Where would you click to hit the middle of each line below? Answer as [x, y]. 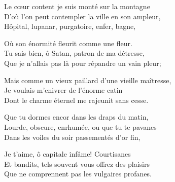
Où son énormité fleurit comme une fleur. [68, 43]
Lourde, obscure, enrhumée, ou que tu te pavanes [80, 126]
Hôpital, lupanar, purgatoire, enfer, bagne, [70, 26]
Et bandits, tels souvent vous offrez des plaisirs [77, 163]
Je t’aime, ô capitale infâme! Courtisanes [67, 154]
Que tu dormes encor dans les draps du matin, [76, 117]
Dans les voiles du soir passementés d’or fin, [72, 137]
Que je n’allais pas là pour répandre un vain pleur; [83, 63]
